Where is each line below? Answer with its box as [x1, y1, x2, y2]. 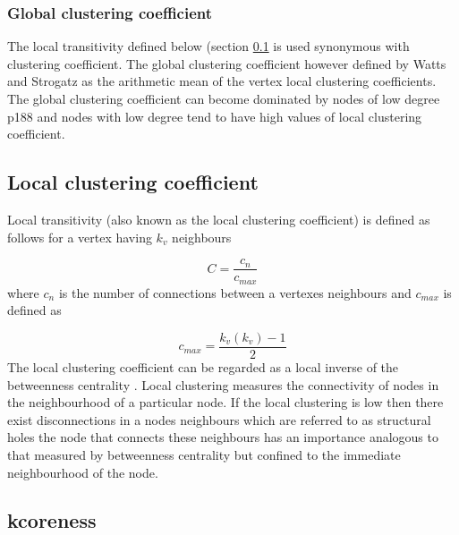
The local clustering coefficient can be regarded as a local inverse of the [7, 357, 399, 376]
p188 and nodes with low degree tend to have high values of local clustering [7, 106, 422, 125]
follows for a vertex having [7, 227, 152, 246]
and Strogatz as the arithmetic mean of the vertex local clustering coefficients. [7, 72, 437, 90]
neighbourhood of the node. [7, 463, 158, 481]
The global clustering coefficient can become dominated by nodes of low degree [7, 89, 440, 107]
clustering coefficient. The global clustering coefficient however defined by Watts [7, 54, 446, 72]
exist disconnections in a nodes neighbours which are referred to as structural [7, 410, 431, 429]
